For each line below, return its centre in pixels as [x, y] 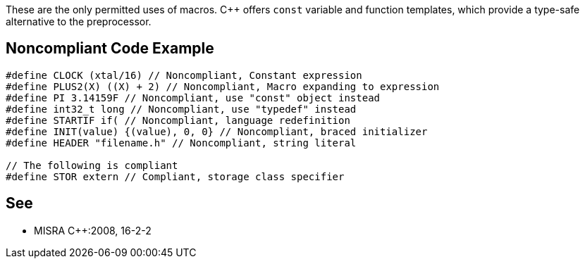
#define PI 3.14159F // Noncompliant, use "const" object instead [193, 98]
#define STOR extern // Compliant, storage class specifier [175, 176]
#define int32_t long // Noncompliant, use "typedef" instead [181, 109]
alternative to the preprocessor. [79, 21]
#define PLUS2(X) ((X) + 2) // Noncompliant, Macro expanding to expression [223, 86]
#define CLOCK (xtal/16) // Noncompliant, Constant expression [184, 75]
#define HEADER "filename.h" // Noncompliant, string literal [181, 143]
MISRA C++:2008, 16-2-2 [93, 230]
